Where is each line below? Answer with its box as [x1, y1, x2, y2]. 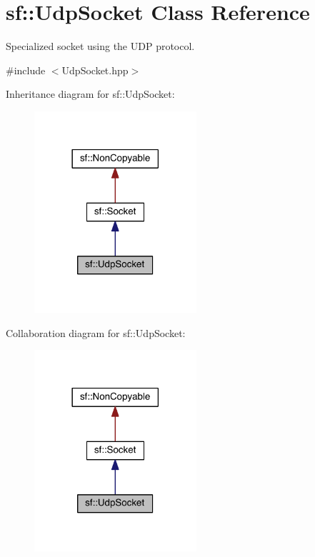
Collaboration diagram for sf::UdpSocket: [6, 325, 186, 340]
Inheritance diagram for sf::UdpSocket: [6, 86, 175, 101]
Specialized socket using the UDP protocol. [6, 39, 195, 54]
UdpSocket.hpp [61, 62, 129, 77]
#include [6, 62, 46, 77]
